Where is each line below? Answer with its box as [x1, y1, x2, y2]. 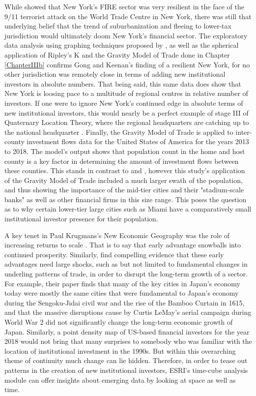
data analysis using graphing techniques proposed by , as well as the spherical [4, 40, 239, 50]
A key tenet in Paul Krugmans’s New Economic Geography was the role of [4, 230, 230, 240]
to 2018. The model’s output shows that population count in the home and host [4, 146, 245, 156]
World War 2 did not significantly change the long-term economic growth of [4, 317, 233, 327]
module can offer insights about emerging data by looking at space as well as [4, 374, 236, 385]
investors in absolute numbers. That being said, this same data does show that [4, 78, 241, 89]
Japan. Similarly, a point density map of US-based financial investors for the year [4, 326, 250, 336]
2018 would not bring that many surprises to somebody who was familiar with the [4, 336, 252, 346]
